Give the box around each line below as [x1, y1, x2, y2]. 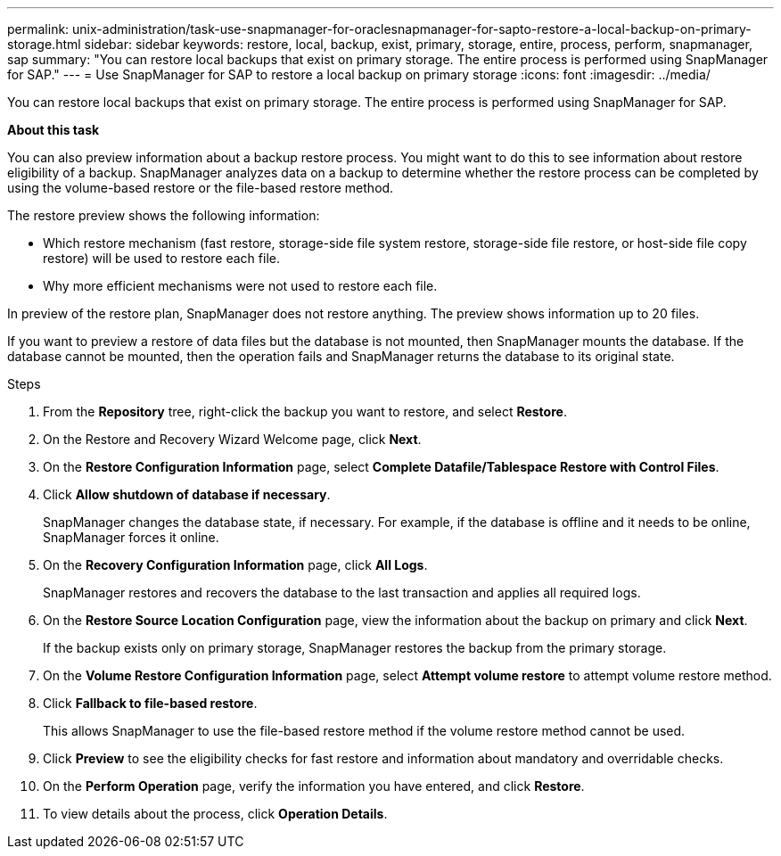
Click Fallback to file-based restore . [43, 695, 258, 711]
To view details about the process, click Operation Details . [43, 806, 388, 821]
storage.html [7, 37, 81, 52]
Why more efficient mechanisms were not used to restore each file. [43, 278, 438, 293]
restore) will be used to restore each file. [43, 251, 280, 266]
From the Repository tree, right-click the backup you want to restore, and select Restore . [43, 404, 567, 419]
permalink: [7, 21, 70, 37]
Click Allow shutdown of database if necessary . [43, 487, 331, 502]
